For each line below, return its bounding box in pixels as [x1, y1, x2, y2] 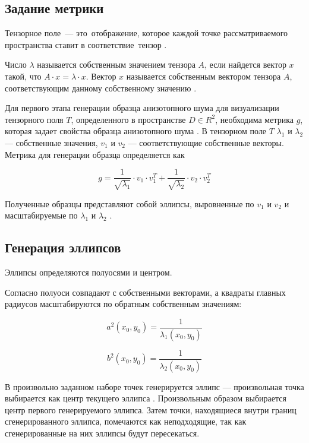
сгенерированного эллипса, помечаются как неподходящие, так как [5, 415, 247, 428]
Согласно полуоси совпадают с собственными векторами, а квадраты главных [5, 286, 286, 298]
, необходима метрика [215, 113, 294, 125]
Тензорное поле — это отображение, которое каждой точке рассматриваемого [5, 27, 288, 39]
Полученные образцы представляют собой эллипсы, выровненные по [5, 197, 254, 210]
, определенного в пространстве [71, 113, 186, 125]
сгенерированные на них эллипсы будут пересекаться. [5, 426, 200, 439]
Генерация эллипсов [5, 238, 121, 257]
